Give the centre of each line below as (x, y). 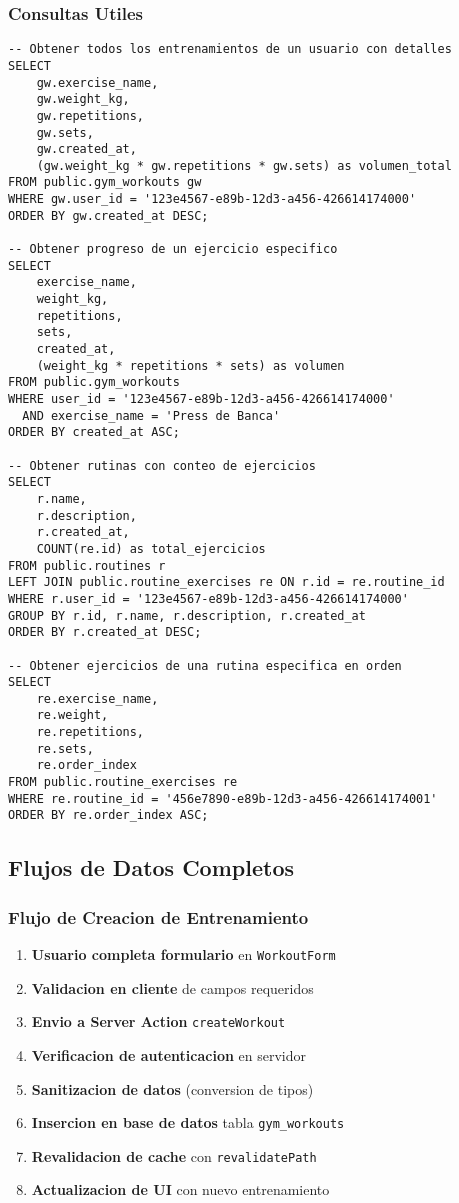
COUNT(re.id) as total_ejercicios (151, 548)
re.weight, (72, 715)
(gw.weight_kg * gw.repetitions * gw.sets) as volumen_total (244, 165)
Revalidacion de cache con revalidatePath (174, 1155)
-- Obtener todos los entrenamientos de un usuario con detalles (230, 49)
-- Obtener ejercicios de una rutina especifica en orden (205, 665)
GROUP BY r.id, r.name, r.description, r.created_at (187, 615)
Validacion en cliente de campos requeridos (172, 987)
